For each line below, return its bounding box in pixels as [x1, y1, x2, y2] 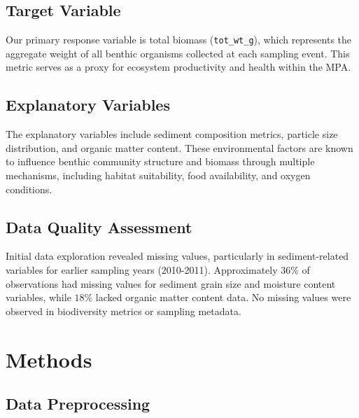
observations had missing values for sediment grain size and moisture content [6, 276, 336, 291]
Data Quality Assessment [6, 216, 192, 237]
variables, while [6, 290, 71, 305]
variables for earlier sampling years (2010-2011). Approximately [6, 263, 278, 277]
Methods [6, 344, 92, 373]
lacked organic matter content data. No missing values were [95, 290, 351, 305]
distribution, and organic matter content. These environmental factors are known [6, 140, 353, 155]
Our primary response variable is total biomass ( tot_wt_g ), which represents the [6, 32, 352, 47]
